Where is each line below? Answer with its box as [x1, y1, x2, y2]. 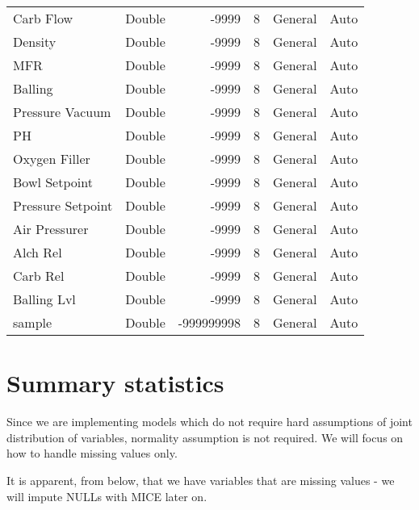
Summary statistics [6, 366, 224, 399]
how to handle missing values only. [6, 445, 178, 462]
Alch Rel [13, 243, 62, 261]
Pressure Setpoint [13, 196, 113, 215]
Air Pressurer [13, 219, 89, 238]
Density [13, 32, 57, 51]
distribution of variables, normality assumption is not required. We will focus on [6, 428, 404, 445]
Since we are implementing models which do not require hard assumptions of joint [6, 413, 413, 430]
